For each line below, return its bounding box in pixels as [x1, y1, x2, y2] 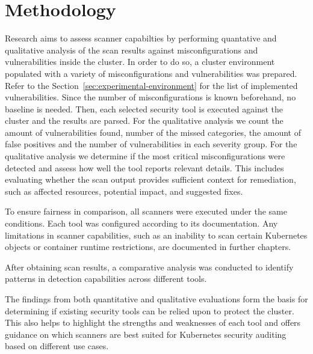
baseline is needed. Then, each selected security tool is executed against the [5, 102, 284, 115]
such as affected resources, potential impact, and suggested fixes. [5, 185, 243, 197]
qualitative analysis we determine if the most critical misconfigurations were [5, 150, 285, 162]
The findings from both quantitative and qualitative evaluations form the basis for [5, 293, 308, 305]
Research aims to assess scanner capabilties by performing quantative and [5, 32, 277, 44]
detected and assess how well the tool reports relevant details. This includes [5, 161, 284, 174]
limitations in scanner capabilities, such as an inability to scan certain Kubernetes [5, 228, 308, 241]
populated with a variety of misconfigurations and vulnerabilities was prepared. [5, 67, 297, 79]
